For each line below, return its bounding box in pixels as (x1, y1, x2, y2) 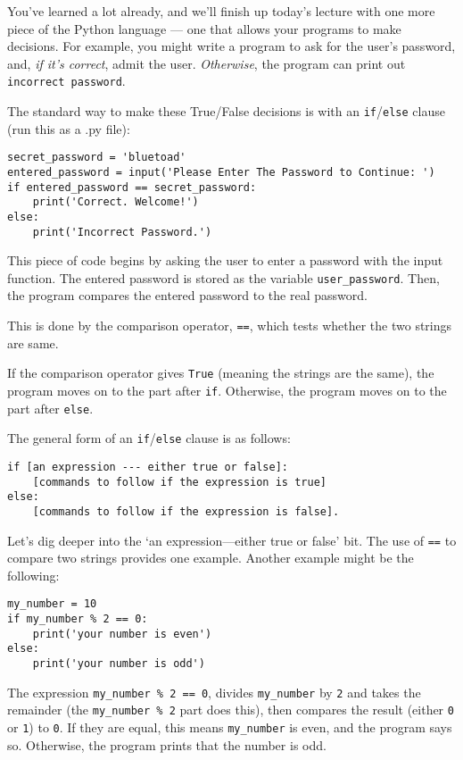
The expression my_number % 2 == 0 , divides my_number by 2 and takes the (7, 682, 421, 701)
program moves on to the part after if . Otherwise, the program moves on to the (7, 380, 447, 399)
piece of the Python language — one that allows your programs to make (7, 19, 401, 38)
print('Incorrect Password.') (32, 225, 212, 238)
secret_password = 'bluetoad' (7, 151, 186, 164)
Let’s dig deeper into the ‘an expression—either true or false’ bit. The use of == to (7, 530, 457, 549)
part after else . (7, 398, 94, 417)
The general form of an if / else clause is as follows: (7, 429, 291, 447)
